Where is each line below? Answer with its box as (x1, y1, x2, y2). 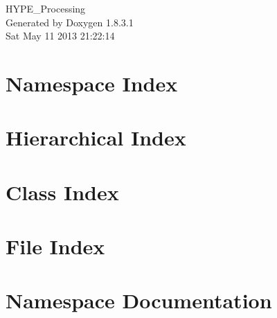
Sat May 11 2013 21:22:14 (6, 28, 115, 43)
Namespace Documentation (6, 286, 272, 315)
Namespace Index (6, 69, 178, 97)
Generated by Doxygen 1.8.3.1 (6, 15, 134, 29)
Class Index (6, 177, 119, 206)
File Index (6, 232, 105, 260)
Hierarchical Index (6, 123, 186, 152)
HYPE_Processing (6, 1, 86, 15)
